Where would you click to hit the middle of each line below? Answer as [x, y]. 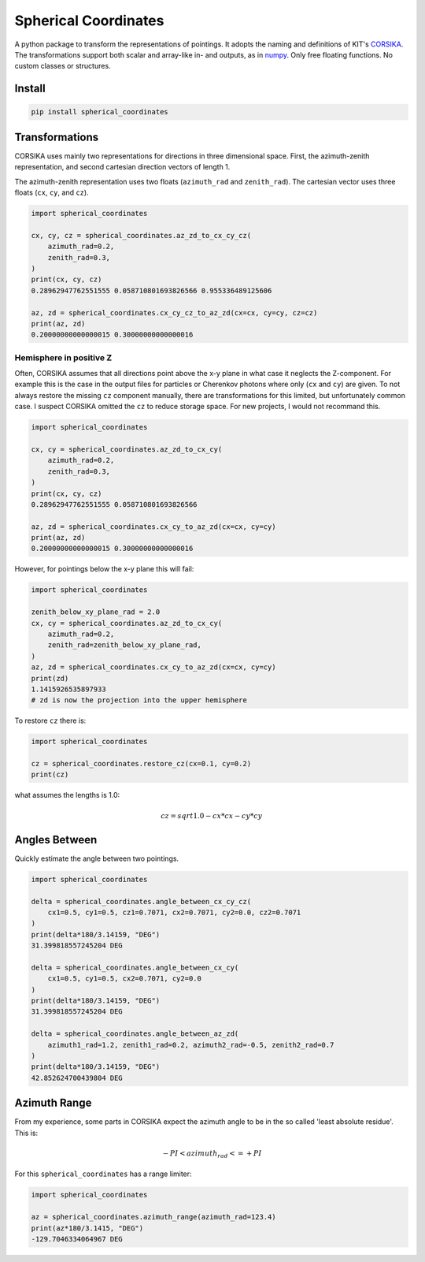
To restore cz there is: [50, 720]
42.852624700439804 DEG [77, 1078]
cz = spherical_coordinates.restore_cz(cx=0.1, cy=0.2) [141, 764]
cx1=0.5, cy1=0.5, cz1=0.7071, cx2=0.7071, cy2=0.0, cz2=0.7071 [174, 912]
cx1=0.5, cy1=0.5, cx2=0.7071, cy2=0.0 [125, 979]
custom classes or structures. [63, 66]
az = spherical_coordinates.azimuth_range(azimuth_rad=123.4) [153, 1217]
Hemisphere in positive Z [63, 357]
